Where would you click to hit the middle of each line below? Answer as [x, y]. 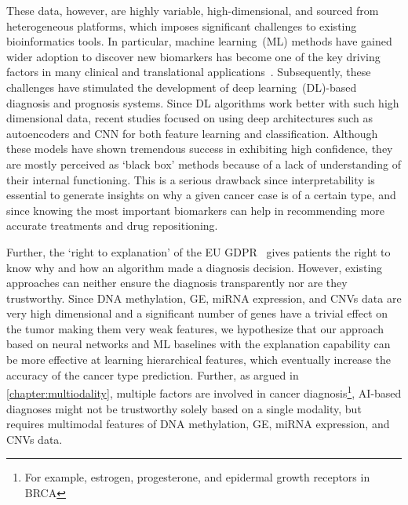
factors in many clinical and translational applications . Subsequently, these [189, 72]
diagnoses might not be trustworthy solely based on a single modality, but [184, 408]
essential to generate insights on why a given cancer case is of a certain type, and [201, 195]
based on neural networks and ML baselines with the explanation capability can [199, 344]
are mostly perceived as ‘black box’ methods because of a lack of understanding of [204, 163]
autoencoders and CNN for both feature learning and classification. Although [192, 133]
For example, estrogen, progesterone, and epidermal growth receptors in [197, 477]
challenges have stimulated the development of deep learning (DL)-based [182, 87]
